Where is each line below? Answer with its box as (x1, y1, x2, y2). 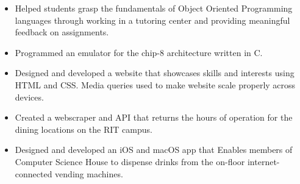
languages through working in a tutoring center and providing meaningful (15, 13, 290, 26)
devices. (15, 90, 44, 103)
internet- (247, 155, 280, 168)
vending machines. (55, 167, 123, 180)
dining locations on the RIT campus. (15, 122, 152, 135)
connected (15, 167, 52, 180)
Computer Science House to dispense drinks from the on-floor (15, 155, 245, 168)
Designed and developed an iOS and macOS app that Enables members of (15, 143, 293, 156)
